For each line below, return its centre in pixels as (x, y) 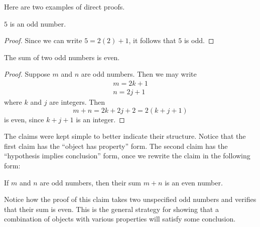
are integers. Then (77, 102)
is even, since (24, 119)
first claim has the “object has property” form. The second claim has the (116, 146)
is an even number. (194, 182)
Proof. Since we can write (43, 40)
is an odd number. (38, 23)
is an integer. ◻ (100, 119)
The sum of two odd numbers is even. (62, 57)
